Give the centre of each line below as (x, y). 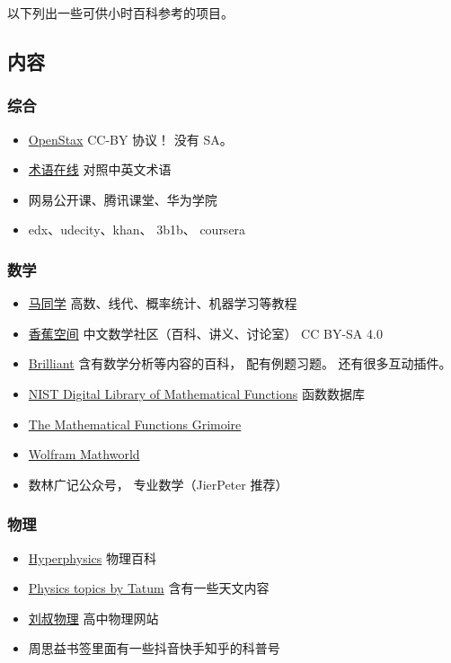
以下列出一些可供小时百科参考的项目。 (120, 13)
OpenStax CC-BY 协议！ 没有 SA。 (130, 139)
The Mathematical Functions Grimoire (135, 424)
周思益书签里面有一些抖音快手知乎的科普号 (154, 648)
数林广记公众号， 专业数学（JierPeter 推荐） (158, 484)
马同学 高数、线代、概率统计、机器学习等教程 (163, 303)
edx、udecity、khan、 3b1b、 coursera (137, 230)
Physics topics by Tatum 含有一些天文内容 (149, 588)
